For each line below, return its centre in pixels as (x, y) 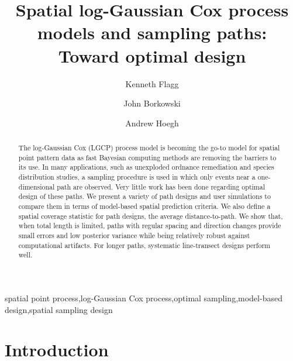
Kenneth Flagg (152, 83)
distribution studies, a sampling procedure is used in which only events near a (137, 177)
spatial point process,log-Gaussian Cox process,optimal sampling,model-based (144, 298)
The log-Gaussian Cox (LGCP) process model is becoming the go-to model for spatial (149, 148)
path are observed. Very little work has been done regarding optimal (161, 186)
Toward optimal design (152, 55)
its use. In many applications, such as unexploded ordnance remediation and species (146, 167)
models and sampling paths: (152, 32)
